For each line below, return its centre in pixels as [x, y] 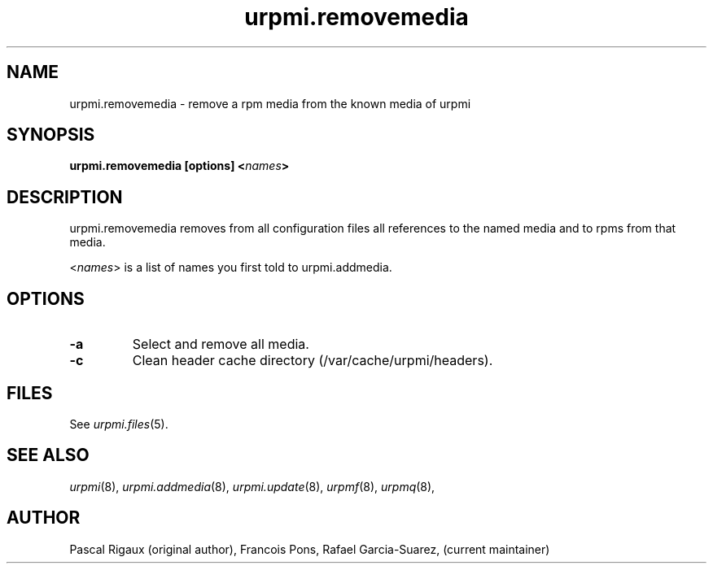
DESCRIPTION [65, 197]
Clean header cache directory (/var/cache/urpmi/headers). [313, 361]
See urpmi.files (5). [119, 424]
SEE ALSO [48, 455]
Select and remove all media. [221, 344]
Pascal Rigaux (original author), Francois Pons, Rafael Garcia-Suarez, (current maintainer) [310, 549]
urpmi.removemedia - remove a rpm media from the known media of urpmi [270, 103]
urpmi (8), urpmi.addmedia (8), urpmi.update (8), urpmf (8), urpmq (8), [252, 486]
